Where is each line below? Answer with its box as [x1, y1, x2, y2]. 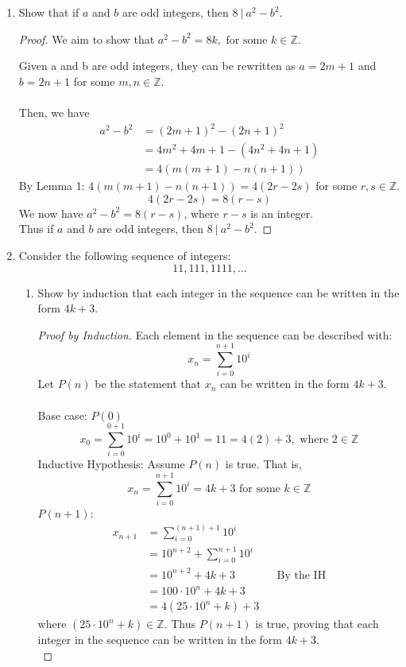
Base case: [37, 406, 87, 423]
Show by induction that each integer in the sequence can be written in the [37, 284, 400, 301]
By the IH [276, 569, 327, 581]
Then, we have [18, 103, 90, 120]
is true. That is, [225, 456, 302, 472]
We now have [18, 204, 83, 221]
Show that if [18, 4, 79, 20]
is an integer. [250, 204, 314, 221]
